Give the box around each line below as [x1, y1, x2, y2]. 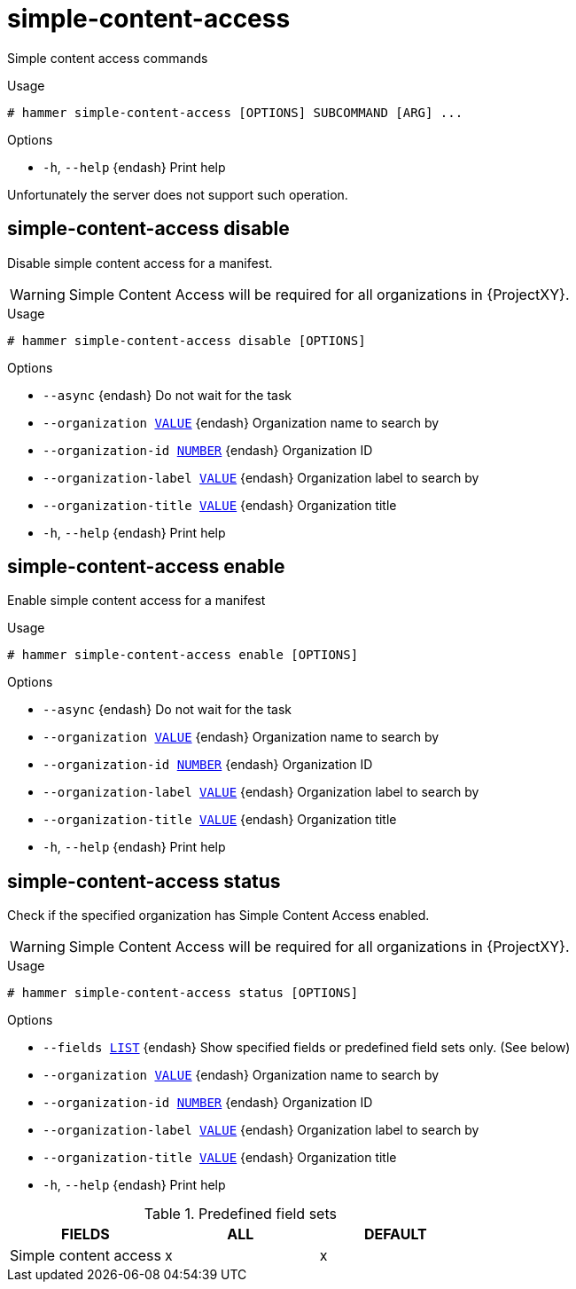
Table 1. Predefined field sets [144, 1205, 337, 1223]
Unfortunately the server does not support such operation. [7, 186, 348, 202]
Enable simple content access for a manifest [7, 593, 266, 609]
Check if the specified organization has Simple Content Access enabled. [7, 908, 430, 924]
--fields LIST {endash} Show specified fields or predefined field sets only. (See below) [43, 1040, 571, 1056]
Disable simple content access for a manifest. [7, 255, 273, 271]
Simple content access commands [7, 50, 208, 66]
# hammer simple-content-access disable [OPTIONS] [7, 333, 366, 348]
